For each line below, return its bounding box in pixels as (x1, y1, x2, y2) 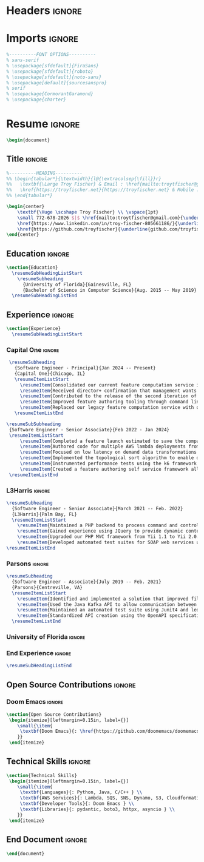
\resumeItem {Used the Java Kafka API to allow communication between (17, 601, 197, 607)
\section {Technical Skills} (6, 772, 78, 778)
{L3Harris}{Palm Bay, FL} (12, 511, 78, 517)
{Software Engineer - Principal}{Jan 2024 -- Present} (14, 365, 156, 371)
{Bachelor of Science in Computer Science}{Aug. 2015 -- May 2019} (22, 287, 197, 293)
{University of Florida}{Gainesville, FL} (22, 281, 132, 288)
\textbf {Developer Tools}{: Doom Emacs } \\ (19, 801, 135, 807)
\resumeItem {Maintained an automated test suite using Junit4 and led (17, 607, 200, 613)
